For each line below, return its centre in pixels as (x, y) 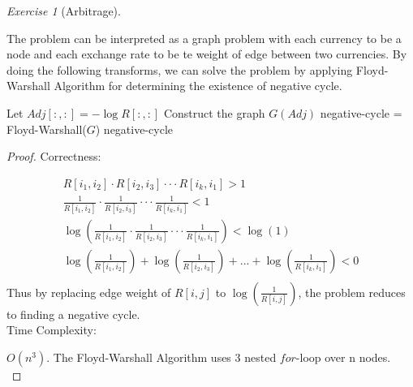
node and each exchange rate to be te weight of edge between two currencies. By (207, 54)
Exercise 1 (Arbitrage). (64, 11)
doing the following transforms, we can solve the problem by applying (180, 69)
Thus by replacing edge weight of (89, 292)
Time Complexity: (52, 330)
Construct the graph (214, 112)
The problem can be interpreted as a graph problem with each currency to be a (204, 38)
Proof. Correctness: (54, 156)
